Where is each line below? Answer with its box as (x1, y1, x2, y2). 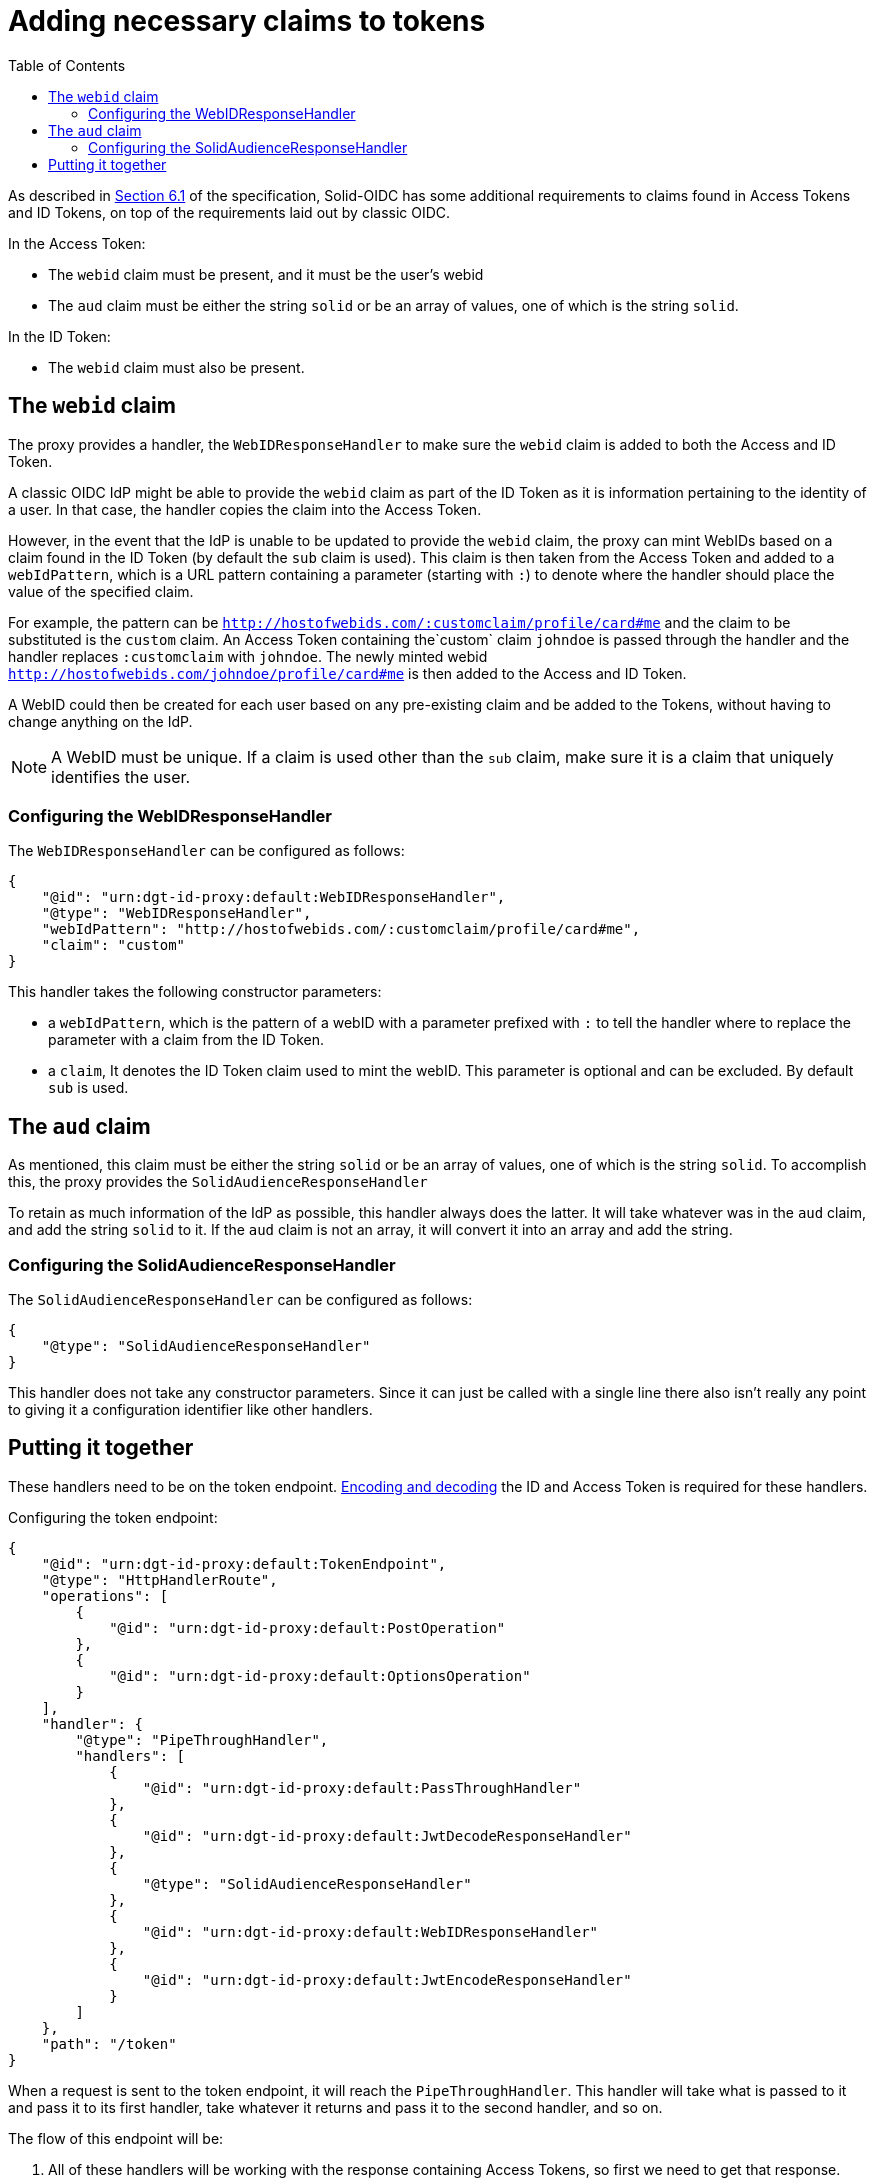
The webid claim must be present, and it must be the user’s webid (48, 265, 484, 283)
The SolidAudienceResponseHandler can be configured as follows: (8, 1290, 473, 1308)
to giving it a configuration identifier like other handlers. (8, 1400, 373, 1418)
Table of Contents (8, 56, 126, 74)
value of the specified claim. (8, 582, 194, 600)
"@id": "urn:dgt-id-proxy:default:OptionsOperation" (109, 1667, 531, 1684)
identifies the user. (51, 766, 191, 787)
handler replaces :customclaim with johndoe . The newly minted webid (8, 647, 488, 665)
